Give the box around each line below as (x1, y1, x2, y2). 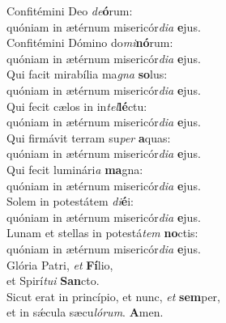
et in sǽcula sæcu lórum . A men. (6, 304, 164, 321)
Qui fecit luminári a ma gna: (6, 160, 143, 177)
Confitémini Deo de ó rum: (6, 2, 133, 19)
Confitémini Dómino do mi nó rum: (6, 34, 173, 51)
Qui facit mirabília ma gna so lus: (6, 66, 168, 83)
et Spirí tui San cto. (6, 272, 100, 289)
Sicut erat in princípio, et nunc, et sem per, (6, 287, 220, 304)
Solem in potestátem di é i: (6, 193, 134, 210)
